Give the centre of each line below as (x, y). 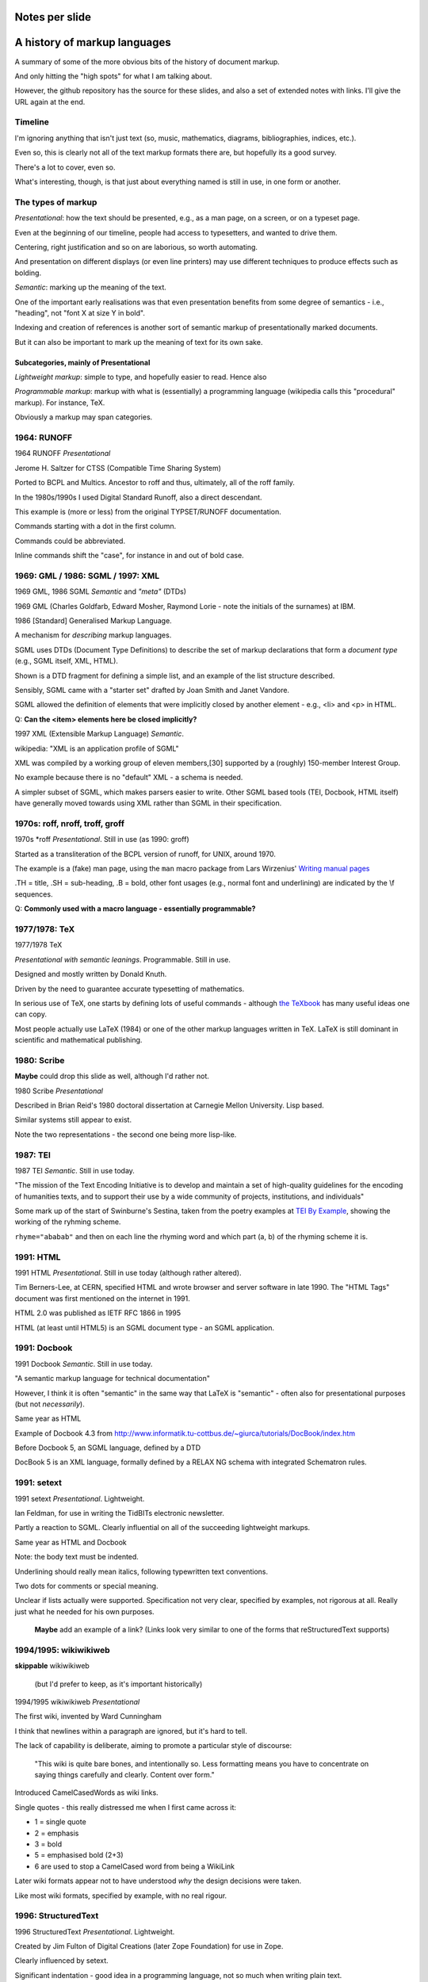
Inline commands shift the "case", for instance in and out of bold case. (130, 556)
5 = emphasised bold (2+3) (79, 1855)
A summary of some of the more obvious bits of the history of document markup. (147, 61)
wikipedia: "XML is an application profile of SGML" (97, 748)
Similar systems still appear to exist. (73, 1120)
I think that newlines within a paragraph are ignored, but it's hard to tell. (131, 1731)
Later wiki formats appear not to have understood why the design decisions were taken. (158, 1881)
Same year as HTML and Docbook (71, 1542)
